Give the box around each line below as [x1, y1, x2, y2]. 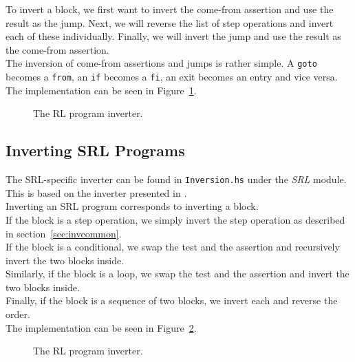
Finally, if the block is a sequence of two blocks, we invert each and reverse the [6, 293, 338, 308]
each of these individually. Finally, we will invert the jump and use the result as [6, 29, 341, 43]
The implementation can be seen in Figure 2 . [6, 320, 197, 334]
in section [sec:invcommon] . [6, 226, 122, 240]
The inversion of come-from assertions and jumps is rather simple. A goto [6, 56, 317, 70]
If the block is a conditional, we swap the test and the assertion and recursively [6, 239, 340, 254]
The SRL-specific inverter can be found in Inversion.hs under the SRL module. [6, 172, 347, 187]
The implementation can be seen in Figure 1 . [6, 83, 197, 97]
